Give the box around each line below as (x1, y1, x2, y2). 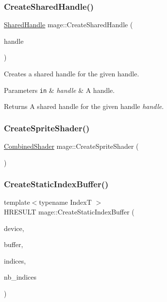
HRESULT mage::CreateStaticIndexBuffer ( (4, 207, 134, 217)
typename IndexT (39, 197, 92, 207)
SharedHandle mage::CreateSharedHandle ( (4, 19, 133, 30)
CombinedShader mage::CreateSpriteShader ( (4, 141, 139, 151)
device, (4, 223, 24, 233)
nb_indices (4, 272, 36, 282)
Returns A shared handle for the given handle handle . (4, 101, 164, 111)
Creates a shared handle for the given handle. (4, 69, 139, 78)
